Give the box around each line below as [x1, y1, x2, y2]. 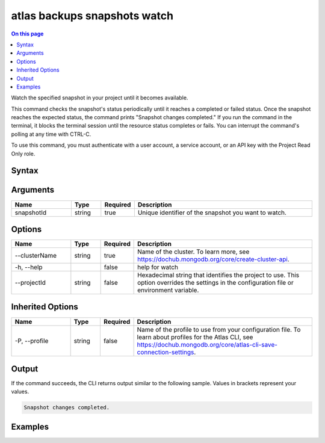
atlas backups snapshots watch [11, 9, 174, 22]
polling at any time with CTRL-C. [11, 130, 91, 138]
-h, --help [14, 263, 43, 271]
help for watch [137, 263, 179, 271]
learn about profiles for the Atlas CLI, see [137, 333, 253, 341]
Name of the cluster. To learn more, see [137, 247, 250, 256]
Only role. [11, 150, 36, 157]
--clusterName [14, 252, 57, 260]
